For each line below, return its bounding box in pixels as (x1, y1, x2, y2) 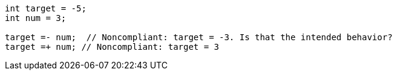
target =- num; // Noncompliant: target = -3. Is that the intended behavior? (5, 32, 393, 42)
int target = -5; (5, 4, 87, 13)
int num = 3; (5, 13, 67, 23)
